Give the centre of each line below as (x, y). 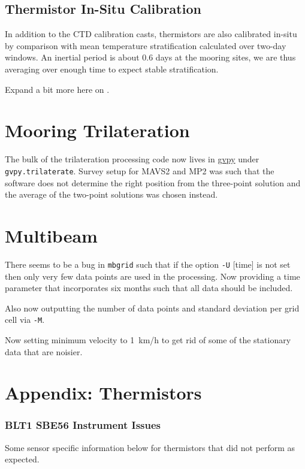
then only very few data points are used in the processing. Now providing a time (152, 276)
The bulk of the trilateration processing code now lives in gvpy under (132, 159)
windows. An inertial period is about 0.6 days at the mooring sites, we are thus (150, 57)
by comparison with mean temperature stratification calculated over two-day (146, 45)
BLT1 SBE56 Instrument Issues (83, 425)
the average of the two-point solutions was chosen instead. (111, 194)
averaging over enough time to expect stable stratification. (112, 69)
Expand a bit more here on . (57, 89)
